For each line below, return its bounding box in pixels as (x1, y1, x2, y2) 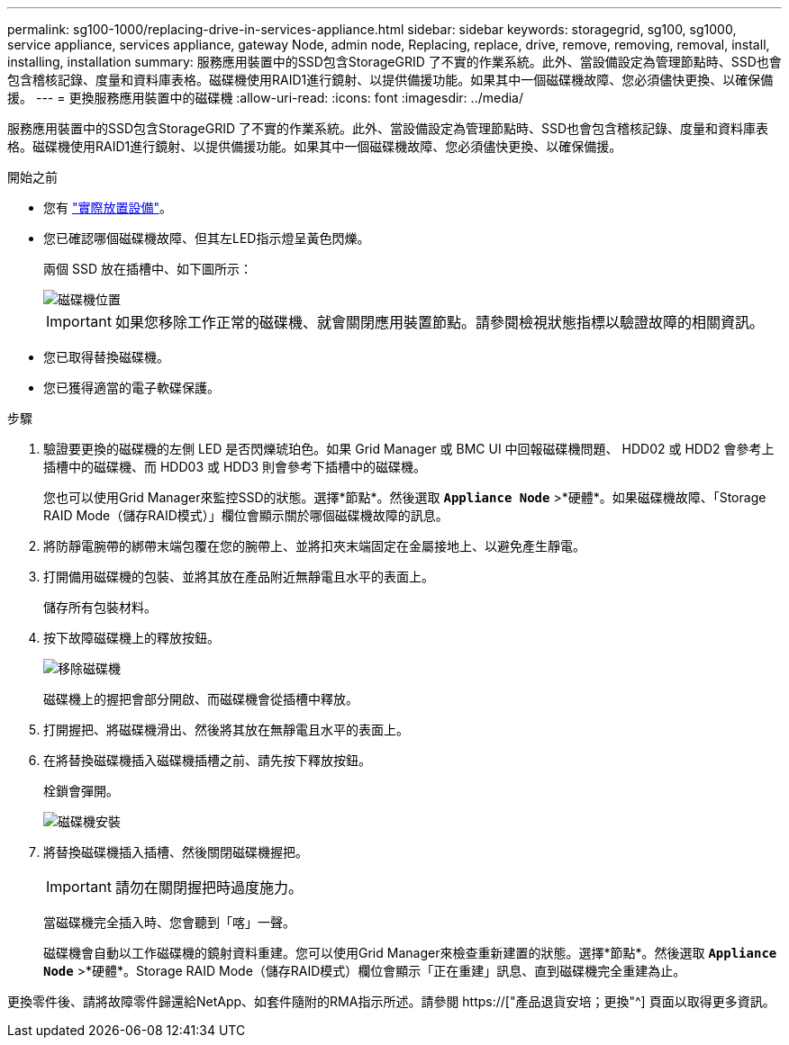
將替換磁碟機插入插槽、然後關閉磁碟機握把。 (43, 844, 308, 860)
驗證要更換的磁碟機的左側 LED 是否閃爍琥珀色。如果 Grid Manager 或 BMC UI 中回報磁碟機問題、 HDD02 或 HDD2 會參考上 (43, 441, 775, 456)
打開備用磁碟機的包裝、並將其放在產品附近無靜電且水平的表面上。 (43, 569, 434, 584)
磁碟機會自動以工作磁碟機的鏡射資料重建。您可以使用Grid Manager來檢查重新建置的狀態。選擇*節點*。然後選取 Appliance (43, 945, 777, 960)
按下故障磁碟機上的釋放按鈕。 (43, 630, 220, 645)
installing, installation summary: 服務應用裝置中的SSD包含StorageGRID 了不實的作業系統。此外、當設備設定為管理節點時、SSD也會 (7, 54, 782, 69)
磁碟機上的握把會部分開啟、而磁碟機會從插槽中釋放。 (43, 691, 358, 707)
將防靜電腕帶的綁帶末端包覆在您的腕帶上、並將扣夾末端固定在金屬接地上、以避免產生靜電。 (43, 538, 585, 554)
